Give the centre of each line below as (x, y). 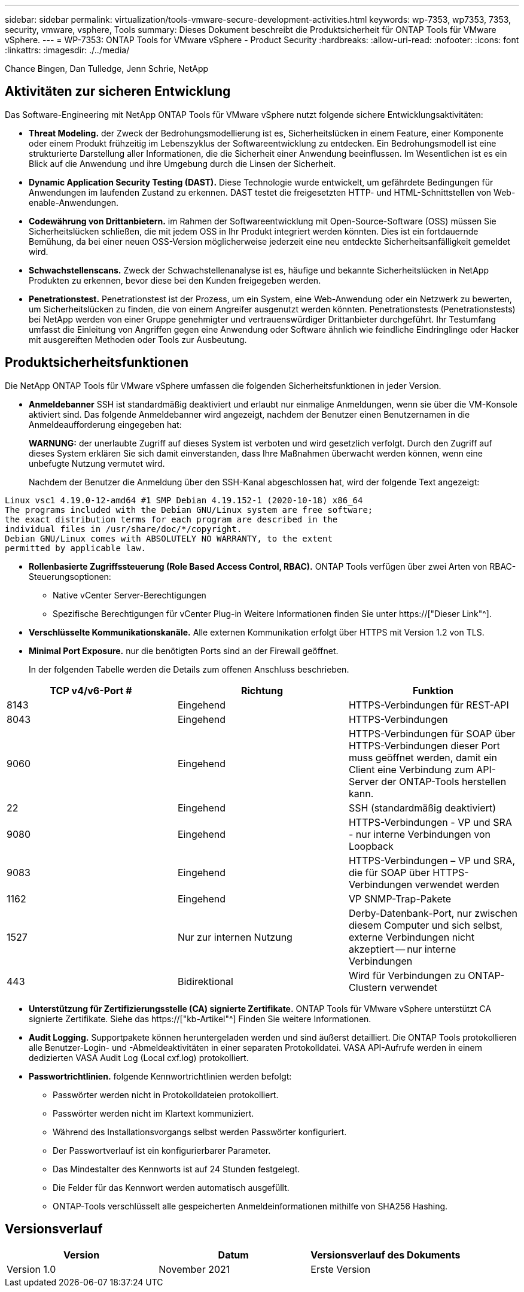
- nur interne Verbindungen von (420, 834)
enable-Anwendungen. (74, 202)
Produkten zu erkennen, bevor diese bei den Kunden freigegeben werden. (175, 280)
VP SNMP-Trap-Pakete (400, 899)
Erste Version (341, 1269)
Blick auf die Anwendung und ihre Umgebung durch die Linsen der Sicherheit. (182, 163)
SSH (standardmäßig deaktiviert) (422, 808)
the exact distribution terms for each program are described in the (171, 519)
